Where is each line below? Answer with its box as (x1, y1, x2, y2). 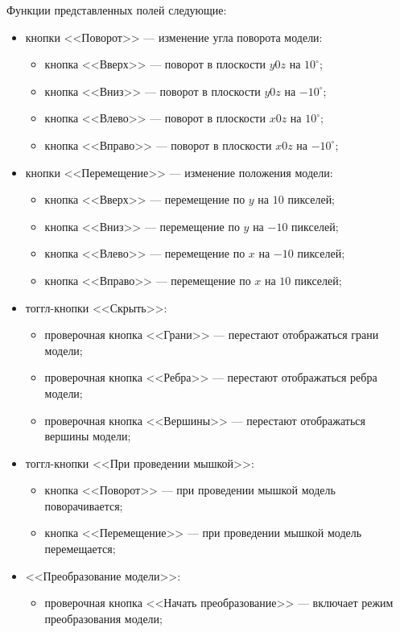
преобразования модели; (44, 609, 163, 626)
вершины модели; (44, 428, 131, 444)
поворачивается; (44, 497, 123, 514)
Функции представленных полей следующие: (6, 2, 227, 18)
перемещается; (44, 540, 116, 557)
